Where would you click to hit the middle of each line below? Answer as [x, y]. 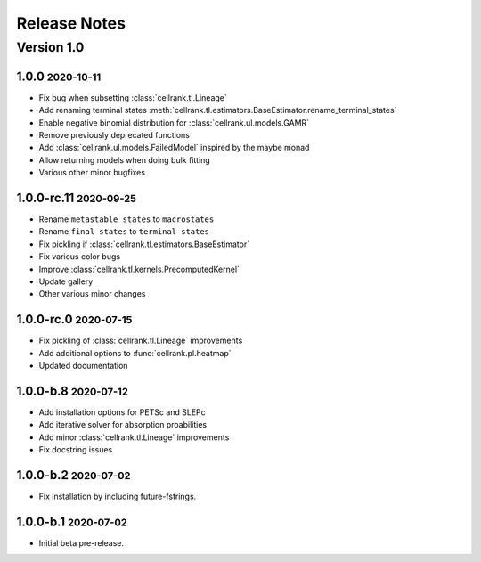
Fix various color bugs [79, 257]
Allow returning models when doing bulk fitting [125, 159]
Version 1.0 [50, 47]
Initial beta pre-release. [82, 542]
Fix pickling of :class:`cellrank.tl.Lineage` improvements [141, 341]
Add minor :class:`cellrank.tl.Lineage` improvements [134, 437]
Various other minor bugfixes [92, 173]
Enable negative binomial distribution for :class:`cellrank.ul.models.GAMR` [174, 122]
